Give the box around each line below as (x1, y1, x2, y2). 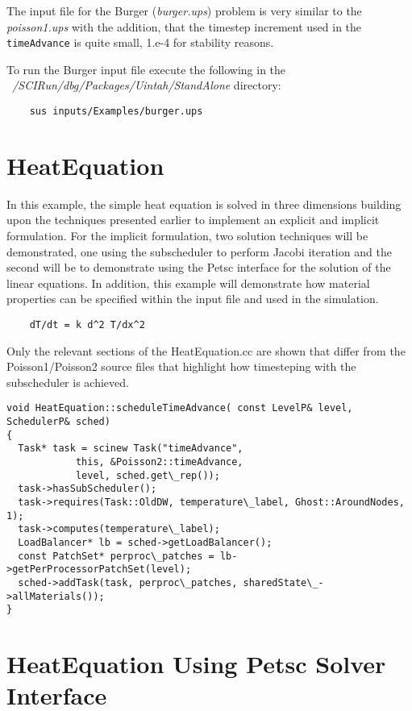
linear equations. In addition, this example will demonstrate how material (6, 274, 370, 291)
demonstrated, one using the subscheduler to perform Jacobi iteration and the (6, 243, 392, 260)
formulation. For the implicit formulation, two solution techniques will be (6, 227, 368, 243)
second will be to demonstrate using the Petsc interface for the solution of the (6, 259, 391, 276)
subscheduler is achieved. (6, 373, 129, 390)
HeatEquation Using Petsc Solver (6, 647, 386, 680)
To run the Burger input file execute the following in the (6, 60, 286, 77)
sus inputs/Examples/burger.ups (29, 106, 203, 118)
